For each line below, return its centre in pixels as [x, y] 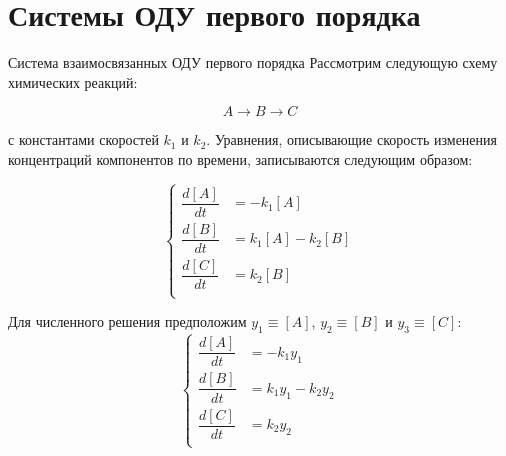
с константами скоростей [83, 139]
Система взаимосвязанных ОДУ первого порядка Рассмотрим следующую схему [253, 62]
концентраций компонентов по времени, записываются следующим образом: [240, 158]
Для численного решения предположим [127, 321]
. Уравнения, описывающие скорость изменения [351, 139]
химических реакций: [73, 81]
